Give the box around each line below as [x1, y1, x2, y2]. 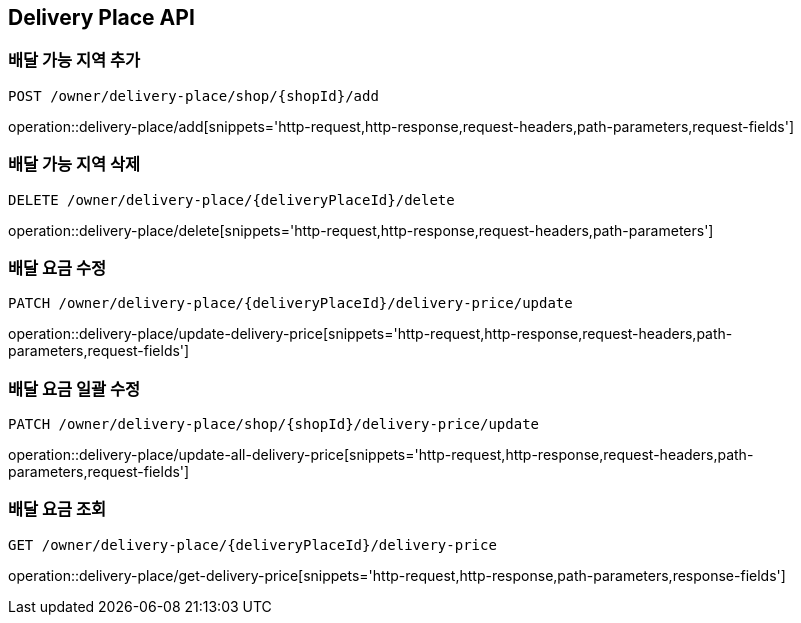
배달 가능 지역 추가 [8, 50, 141, 71]
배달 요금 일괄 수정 [8, 378, 141, 399]
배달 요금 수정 [8, 257, 107, 278]
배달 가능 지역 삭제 [8, 154, 141, 175]
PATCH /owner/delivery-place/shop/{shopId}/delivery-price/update [8, 416, 540, 433]
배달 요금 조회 [8, 499, 107, 520]
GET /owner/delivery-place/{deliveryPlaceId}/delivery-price [8, 536, 497, 553]
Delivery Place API [8, 5, 195, 30]
